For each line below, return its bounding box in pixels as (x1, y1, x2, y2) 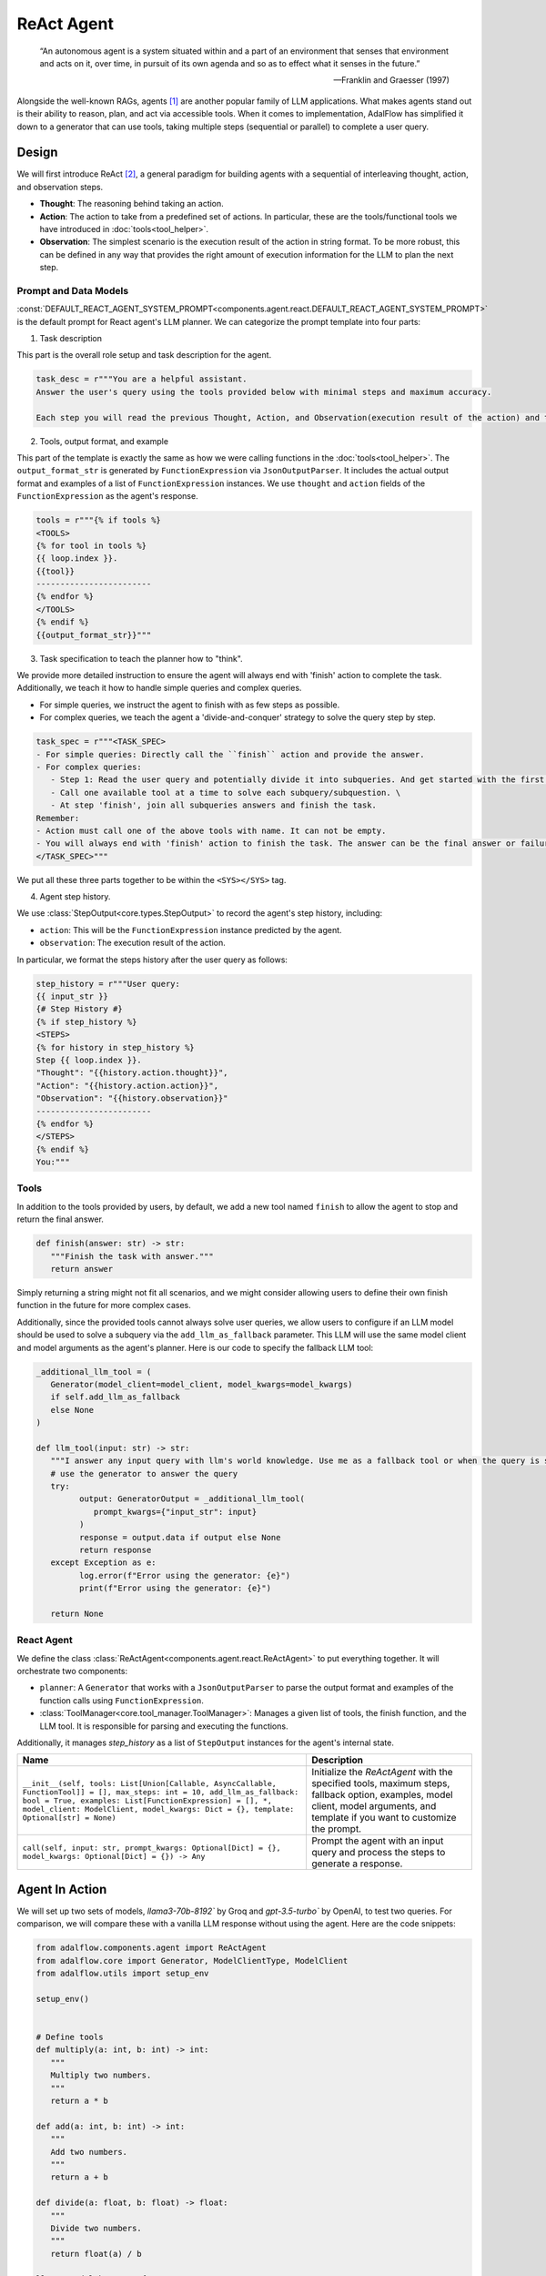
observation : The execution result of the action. (39, 938, 227, 949)
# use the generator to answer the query (50, 1468, 238, 1478)
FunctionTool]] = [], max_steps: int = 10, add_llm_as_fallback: (22, 1787, 299, 1797)
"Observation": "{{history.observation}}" (35, 1093, 228, 1103)
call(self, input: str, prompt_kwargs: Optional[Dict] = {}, (22, 1844, 281, 1853)
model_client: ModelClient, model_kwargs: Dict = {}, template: (22, 1804, 295, 1814)
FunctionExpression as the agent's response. (16, 491, 199, 502)
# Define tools (35, 2032, 104, 2043)
